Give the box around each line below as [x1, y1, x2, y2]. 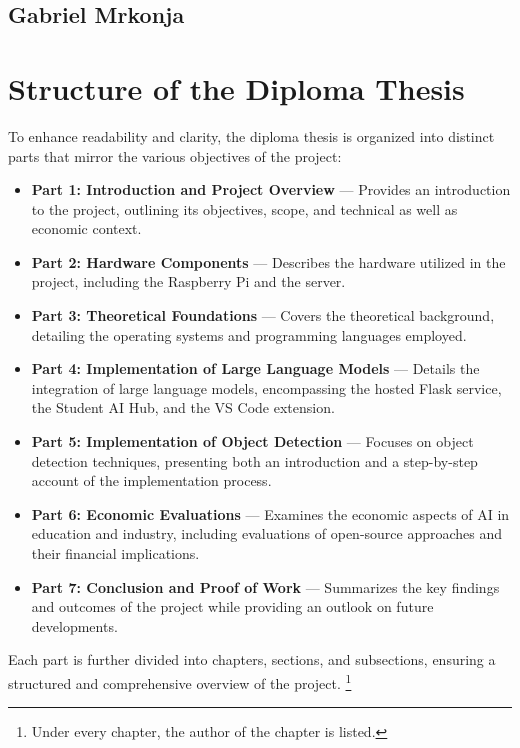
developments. [31, 615, 118, 636]
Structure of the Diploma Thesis [8, 67, 465, 108]
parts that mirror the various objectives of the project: [8, 145, 342, 166]
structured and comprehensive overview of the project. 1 [8, 669, 352, 693]
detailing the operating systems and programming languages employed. [31, 324, 467, 345]
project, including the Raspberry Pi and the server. [31, 271, 346, 292]
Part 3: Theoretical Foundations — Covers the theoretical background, [31, 305, 495, 326]
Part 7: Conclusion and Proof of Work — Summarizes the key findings [31, 576, 500, 597]
